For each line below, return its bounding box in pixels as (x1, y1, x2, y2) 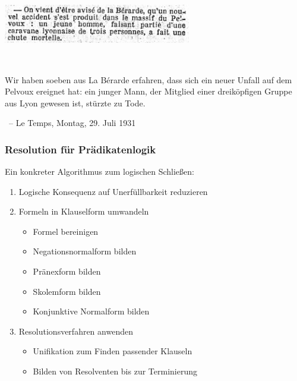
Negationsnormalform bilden (33, 245, 137, 257)
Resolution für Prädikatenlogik (5, 141, 156, 156)
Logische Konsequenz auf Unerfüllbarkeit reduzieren (18, 185, 208, 197)
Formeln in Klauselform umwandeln (18, 205, 149, 218)
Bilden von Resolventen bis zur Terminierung (33, 365, 197, 377)
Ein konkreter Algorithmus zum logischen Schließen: (5, 165, 194, 178)
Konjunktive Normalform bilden (33, 305, 150, 317)
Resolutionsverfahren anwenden (18, 325, 133, 337)
